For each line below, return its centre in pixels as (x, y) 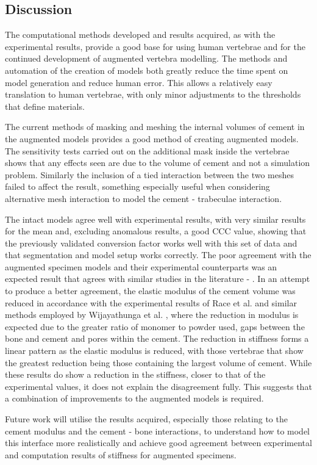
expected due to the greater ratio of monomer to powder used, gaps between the (155, 326)
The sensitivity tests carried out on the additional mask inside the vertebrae (147, 150)
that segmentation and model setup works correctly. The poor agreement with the (158, 255)
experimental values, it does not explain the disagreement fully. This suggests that (158, 386)
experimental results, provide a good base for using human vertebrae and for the (155, 46)
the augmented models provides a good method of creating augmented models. (152, 138)
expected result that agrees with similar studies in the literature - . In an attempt (158, 279)
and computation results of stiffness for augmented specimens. (121, 454)
